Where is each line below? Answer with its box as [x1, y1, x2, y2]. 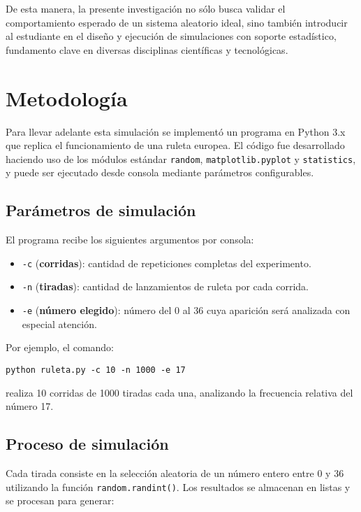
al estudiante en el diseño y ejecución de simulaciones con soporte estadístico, [6, 29, 337, 43]
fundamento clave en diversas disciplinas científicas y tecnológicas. [6, 42, 288, 57]
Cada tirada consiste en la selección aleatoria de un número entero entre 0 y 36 [6, 465, 344, 480]
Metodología [6, 83, 128, 112]
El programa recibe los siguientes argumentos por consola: [6, 232, 254, 247]
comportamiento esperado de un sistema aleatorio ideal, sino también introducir [6, 15, 348, 29]
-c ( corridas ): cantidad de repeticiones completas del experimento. [22, 255, 311, 270]
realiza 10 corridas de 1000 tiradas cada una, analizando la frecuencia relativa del [6, 385, 353, 399]
